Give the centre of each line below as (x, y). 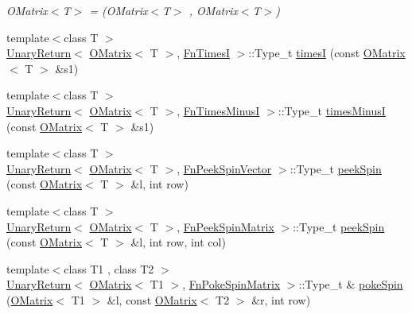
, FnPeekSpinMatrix (225, 226)
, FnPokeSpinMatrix (231, 284)
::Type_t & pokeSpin (351, 284)
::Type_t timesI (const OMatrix (327, 53)
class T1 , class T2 (109, 268)
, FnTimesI (203, 53)
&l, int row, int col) (178, 242)
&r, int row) (281, 299)
